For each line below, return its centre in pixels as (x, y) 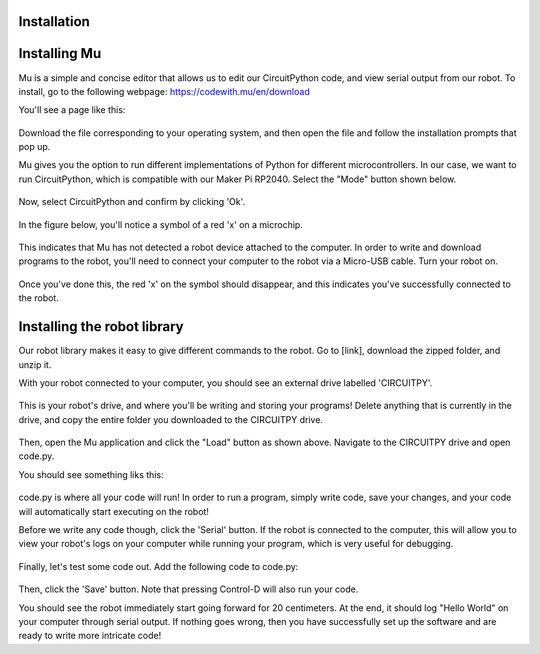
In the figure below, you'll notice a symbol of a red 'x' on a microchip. (161, 224)
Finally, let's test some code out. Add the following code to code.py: (158, 566)
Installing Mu (60, 53)
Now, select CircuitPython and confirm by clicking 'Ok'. (132, 202)
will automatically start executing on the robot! (114, 511)
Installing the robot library (101, 326)
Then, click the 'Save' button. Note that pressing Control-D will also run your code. (188, 589)
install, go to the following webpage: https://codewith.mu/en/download (164, 91)
